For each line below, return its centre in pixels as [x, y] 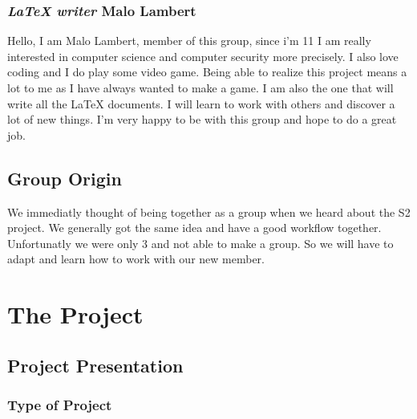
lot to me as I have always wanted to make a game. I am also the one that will [200, 87]
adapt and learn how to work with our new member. [136, 259]
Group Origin [65, 178]
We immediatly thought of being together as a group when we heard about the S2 [209, 212]
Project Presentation [95, 365]
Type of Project [60, 405]
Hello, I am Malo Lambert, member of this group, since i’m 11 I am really [189, 41]
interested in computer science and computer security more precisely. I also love [203, 56]
